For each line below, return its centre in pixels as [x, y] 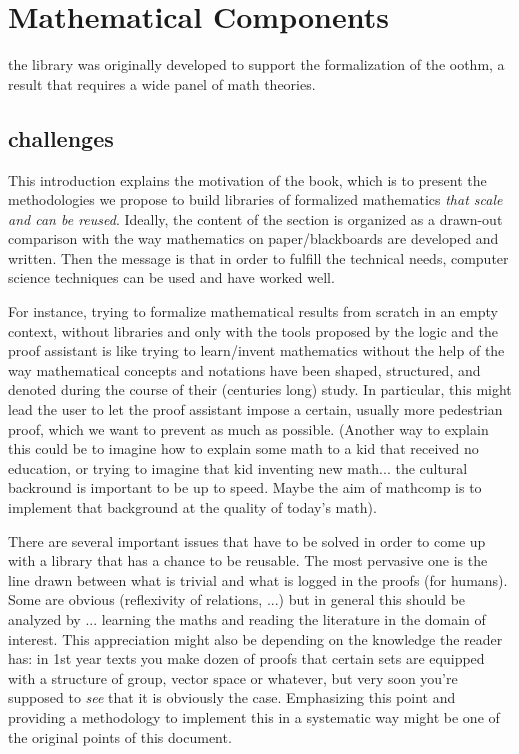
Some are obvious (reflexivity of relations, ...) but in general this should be [237, 599]
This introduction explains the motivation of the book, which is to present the [247, 179]
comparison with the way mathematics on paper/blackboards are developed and [253, 238]
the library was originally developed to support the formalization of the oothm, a [256, 64]
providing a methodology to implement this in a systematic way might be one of [254, 716]
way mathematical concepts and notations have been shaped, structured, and [244, 369]
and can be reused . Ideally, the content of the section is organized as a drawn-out [255, 218]
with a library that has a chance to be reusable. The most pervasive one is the [248, 560]
